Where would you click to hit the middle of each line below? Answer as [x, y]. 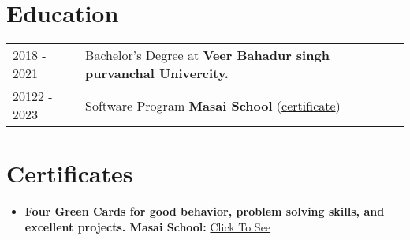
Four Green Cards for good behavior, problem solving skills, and [205, 211]
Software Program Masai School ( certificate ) [213, 105]
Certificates [70, 173]
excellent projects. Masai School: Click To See [148, 226]
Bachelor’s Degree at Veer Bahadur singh [207, 55]
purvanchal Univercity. [157, 73]
